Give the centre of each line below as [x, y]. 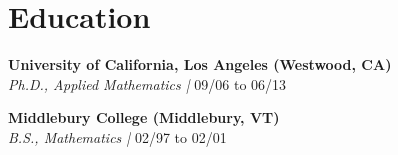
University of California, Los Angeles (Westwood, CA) [200, 64]
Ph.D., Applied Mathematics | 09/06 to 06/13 [147, 83]
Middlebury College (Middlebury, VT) [144, 117]
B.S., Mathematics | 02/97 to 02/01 [117, 136]
